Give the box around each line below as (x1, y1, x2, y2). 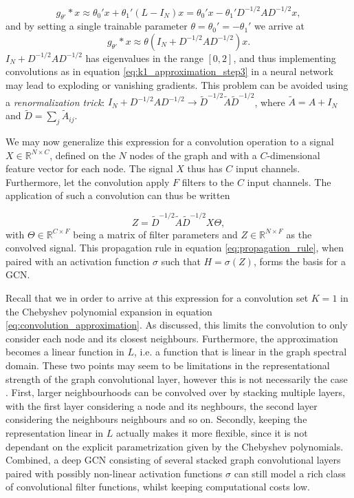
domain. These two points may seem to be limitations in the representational (5, 358, 330, 373)
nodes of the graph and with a (129, 147, 257, 162)
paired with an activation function (5, 253, 150, 268)
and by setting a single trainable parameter (5, 19, 188, 33)
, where (254, 94, 285, 109)
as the (286, 227, 312, 241)
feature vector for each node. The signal (5, 161, 173, 176)
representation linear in (5, 426, 104, 439)
